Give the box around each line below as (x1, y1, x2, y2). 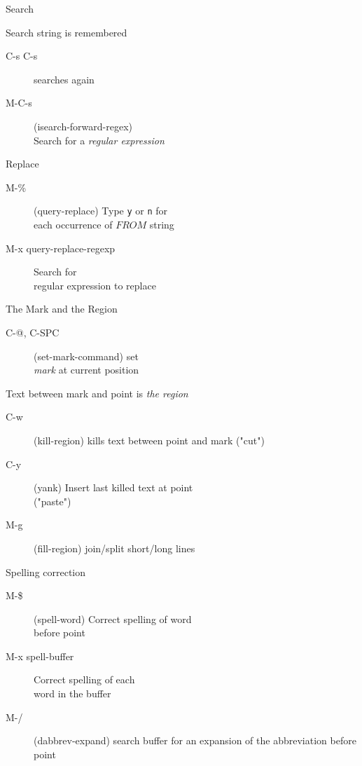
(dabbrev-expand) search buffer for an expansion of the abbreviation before (34, 733, 356, 748)
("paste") (34, 493, 71, 508)
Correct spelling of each (34, 672, 135, 687)
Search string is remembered (6, 25, 127, 39)
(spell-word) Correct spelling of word (34, 611, 192, 626)
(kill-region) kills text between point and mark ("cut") (34, 432, 265, 447)
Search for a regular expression (34, 132, 165, 147)
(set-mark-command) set (34, 348, 139, 363)
